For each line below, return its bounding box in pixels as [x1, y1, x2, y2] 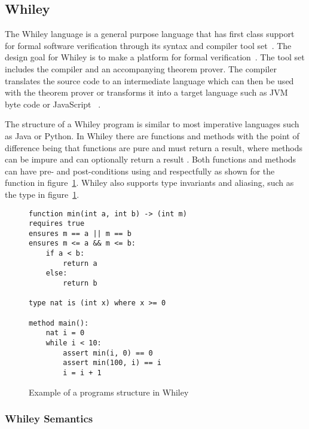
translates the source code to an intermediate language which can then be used [5, 74, 294, 87]
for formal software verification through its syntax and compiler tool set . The [5, 39, 292, 51]
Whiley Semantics [5, 411, 93, 426]
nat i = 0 [45, 329, 85, 338]
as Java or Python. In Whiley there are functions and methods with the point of [5, 129, 299, 142]
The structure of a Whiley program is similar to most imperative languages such [5, 118, 299, 130]
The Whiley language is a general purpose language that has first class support [5, 27, 295, 40]
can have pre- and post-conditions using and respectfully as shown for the [5, 164, 275, 177]
